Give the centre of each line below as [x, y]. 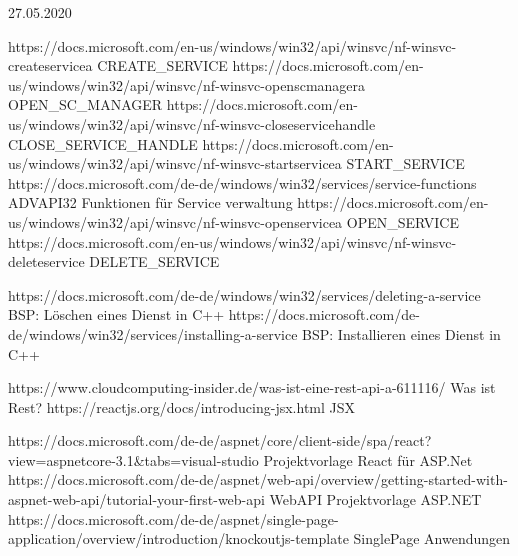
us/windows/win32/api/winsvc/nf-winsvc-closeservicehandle [192, 123]
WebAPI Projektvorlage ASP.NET [375, 499]
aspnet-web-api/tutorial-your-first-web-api [136, 499]
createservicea [50, 65]
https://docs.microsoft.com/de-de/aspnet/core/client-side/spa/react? [220, 440]
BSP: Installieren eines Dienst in [401, 333]
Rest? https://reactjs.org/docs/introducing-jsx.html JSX [182, 406]
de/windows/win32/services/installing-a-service [153, 333]
